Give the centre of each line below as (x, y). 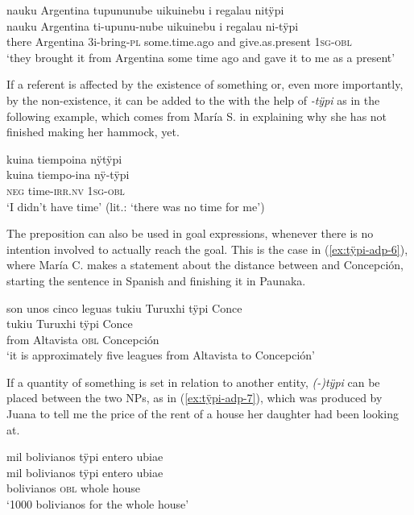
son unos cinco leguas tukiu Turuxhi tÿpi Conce (124, 307)
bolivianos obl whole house (73, 488)
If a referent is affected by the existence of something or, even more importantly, (205, 84)
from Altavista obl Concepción (83, 339)
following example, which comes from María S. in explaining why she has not (197, 116)
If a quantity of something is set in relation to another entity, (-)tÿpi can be (193, 382)
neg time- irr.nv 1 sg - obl (66, 190)
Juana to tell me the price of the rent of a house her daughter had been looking (203, 414)
